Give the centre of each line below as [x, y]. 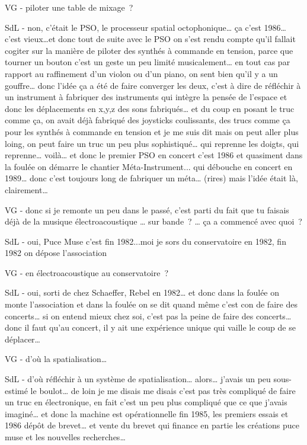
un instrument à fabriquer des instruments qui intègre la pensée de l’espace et [146, 97]
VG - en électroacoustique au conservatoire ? [87, 272]
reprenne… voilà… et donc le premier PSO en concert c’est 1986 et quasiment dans [154, 155]
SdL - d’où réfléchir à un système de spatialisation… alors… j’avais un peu [138, 379]
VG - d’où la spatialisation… [56, 359]
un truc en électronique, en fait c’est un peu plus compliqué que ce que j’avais [146, 402]
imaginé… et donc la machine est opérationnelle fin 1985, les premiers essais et [147, 413]
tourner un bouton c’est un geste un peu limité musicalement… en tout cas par [148, 62]
